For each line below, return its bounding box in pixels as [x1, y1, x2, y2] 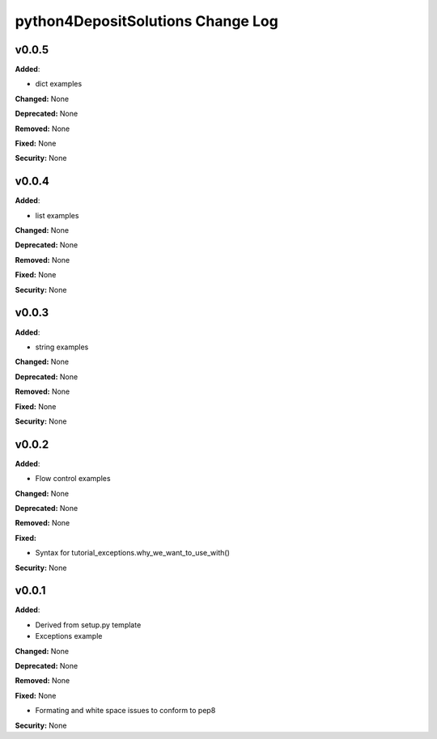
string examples [35, 342, 89, 352]
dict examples [35, 79, 83, 89]
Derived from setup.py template [35, 619, 142, 630]
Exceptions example [35, 631, 103, 641]
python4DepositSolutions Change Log [15, 12, 278, 30]
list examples [35, 210, 79, 220]
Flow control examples [35, 474, 111, 484]
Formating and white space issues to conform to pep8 [35, 706, 216, 716]
